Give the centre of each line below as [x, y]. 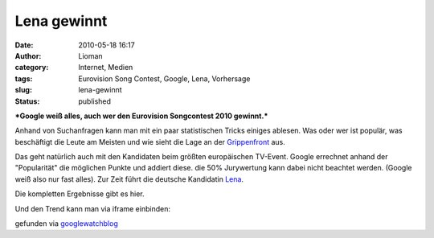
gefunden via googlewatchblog [66, 224]
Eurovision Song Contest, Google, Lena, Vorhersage [164, 78]
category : [32, 68]
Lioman [91, 55]
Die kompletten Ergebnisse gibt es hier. [80, 194]
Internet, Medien [106, 68]
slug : [23, 90]
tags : [24, 78]
